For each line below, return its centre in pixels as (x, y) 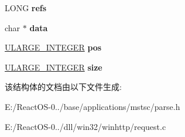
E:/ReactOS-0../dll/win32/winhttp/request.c (85, 126)
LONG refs (26, 8)
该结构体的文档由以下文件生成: (63, 87)
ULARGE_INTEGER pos (53, 47)
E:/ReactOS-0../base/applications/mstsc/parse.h (92, 106)
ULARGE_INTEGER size (54, 67)
